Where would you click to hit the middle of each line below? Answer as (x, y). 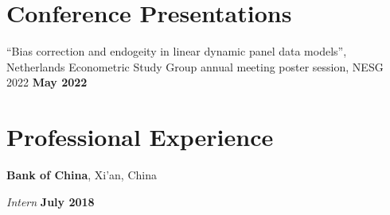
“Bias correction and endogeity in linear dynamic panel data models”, (177, 51)
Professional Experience (140, 137)
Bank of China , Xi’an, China (82, 175)
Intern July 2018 (51, 201)
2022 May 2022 (47, 82)
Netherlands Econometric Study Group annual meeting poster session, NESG (195, 66)
